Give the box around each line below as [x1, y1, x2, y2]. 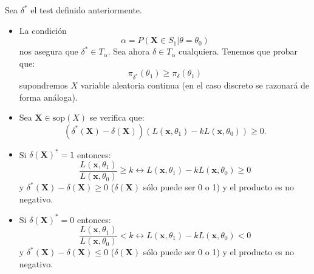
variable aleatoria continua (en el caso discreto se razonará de [80, 79, 310, 92]
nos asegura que [19, 45, 78, 58]
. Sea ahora [108, 45, 150, 58]
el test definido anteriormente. [30, 4, 142, 16]
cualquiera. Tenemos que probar [179, 45, 298, 58]
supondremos [19, 79, 68, 92]
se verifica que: [89, 111, 145, 124]
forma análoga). [19, 90, 78, 103]
